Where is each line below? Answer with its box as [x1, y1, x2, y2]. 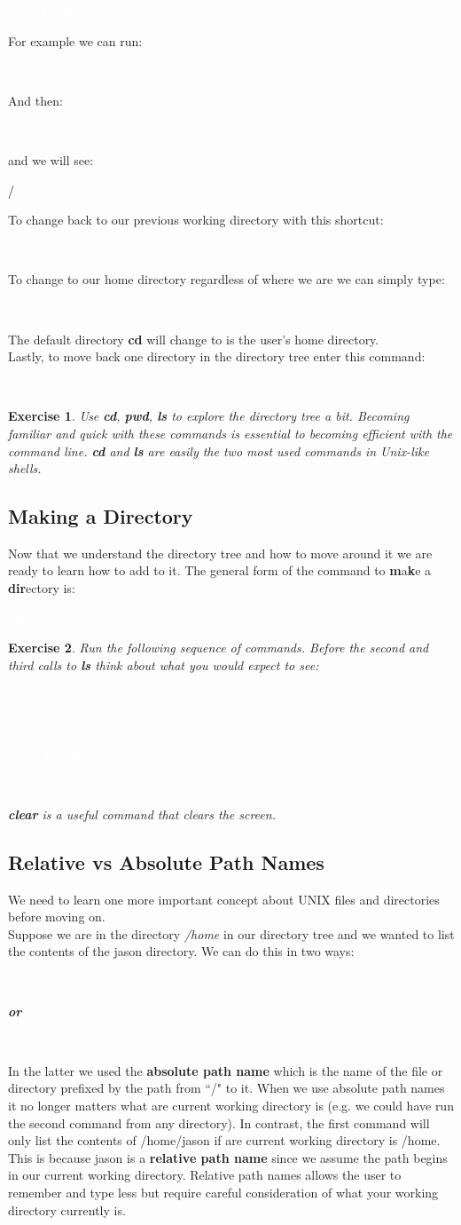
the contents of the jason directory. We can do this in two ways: [8, 942, 355, 960]
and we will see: [8, 150, 94, 169]
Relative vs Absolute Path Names [8, 848, 324, 875]
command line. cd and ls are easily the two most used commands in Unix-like [8, 441, 429, 460]
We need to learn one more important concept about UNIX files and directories [8, 889, 440, 908]
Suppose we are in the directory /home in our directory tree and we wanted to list [8, 924, 455, 943]
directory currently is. [8, 1200, 126, 1219]
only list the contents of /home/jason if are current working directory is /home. [8, 1131, 441, 1150]
